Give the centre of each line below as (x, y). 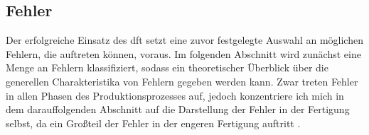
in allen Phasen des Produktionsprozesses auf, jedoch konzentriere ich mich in (175, 95)
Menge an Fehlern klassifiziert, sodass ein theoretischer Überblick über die (167, 67)
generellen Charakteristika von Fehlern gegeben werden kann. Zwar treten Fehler (182, 81)
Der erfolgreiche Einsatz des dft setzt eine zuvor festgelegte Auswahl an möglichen (184, 40)
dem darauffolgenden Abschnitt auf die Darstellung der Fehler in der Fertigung (178, 109)
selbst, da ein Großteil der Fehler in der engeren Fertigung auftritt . (153, 123)
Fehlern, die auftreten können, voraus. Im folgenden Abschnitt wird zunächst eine (183, 53)
